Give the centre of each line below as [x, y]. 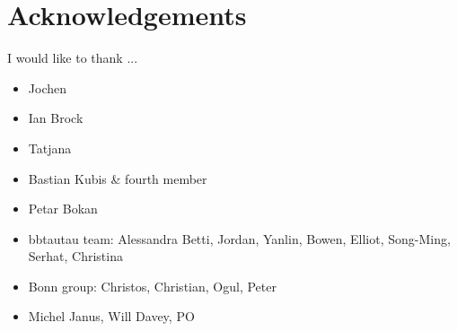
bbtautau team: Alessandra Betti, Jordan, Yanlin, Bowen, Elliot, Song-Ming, [239, 238]
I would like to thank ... [73, 58]
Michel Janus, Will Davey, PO [111, 316]
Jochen [47, 87]
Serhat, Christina [75, 256]
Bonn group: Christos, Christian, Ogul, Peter [152, 286]
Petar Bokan [63, 209]
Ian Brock [56, 118]
